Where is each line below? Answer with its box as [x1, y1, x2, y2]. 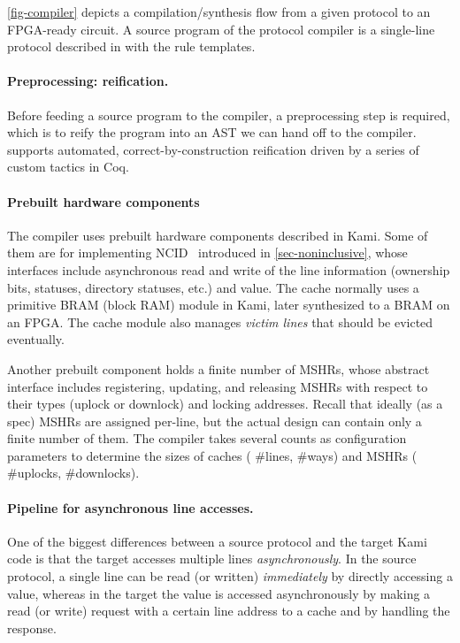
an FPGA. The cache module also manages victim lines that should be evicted [7, 312, 433, 331]
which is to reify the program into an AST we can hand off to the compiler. [7, 123, 417, 142]
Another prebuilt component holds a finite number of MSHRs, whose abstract [7, 359, 430, 378]
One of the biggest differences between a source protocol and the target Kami [7, 532, 427, 550]
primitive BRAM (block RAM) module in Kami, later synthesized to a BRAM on [7, 295, 450, 314]
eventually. [7, 330, 65, 348]
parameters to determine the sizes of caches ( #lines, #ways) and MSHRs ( [7, 446, 418, 464]
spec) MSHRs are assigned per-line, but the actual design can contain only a [7, 411, 422, 430]
